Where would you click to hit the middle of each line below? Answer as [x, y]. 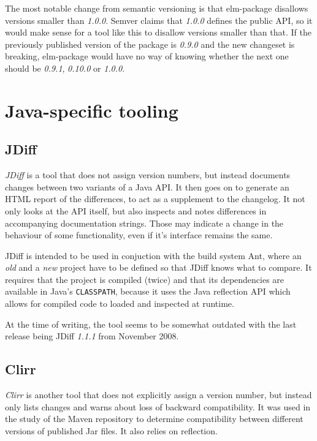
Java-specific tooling [92, 110]
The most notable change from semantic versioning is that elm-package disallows [157, 8]
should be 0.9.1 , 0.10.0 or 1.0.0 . [65, 68]
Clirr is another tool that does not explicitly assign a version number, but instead [158, 395]
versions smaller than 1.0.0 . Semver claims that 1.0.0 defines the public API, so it [159, 20]
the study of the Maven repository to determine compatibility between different [154, 419]
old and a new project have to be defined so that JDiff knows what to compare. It [158, 267]
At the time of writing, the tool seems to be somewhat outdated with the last [151, 324]
